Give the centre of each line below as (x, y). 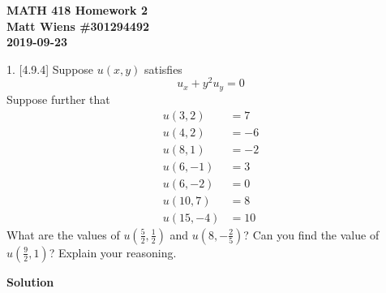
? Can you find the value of (311, 234)
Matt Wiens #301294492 (78, 26)
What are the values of (63, 234)
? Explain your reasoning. (113, 252)
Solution (30, 281)
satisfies (163, 69)
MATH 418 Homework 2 (77, 10)
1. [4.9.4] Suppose (50, 69)
